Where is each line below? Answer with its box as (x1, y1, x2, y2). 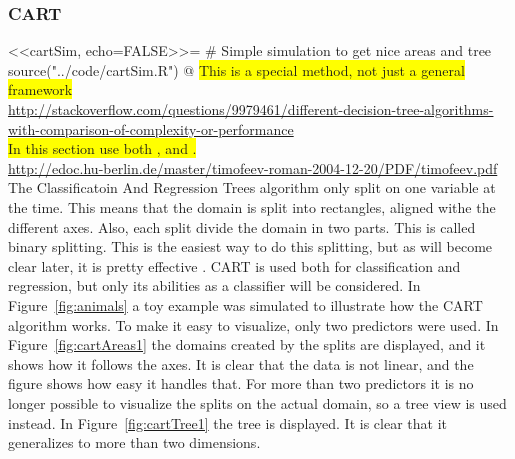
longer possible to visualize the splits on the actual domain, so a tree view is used (8, 392, 507, 413)
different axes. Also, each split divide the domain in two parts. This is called (8, 216, 476, 237)
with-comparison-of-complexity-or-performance (8, 118, 294, 139)
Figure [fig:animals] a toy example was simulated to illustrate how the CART (8, 294, 483, 315)
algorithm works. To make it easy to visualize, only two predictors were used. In (8, 314, 499, 335)
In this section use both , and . (8, 138, 197, 159)
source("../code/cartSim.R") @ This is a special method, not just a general (8, 59, 465, 80)
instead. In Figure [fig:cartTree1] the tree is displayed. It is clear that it (8, 412, 447, 433)
